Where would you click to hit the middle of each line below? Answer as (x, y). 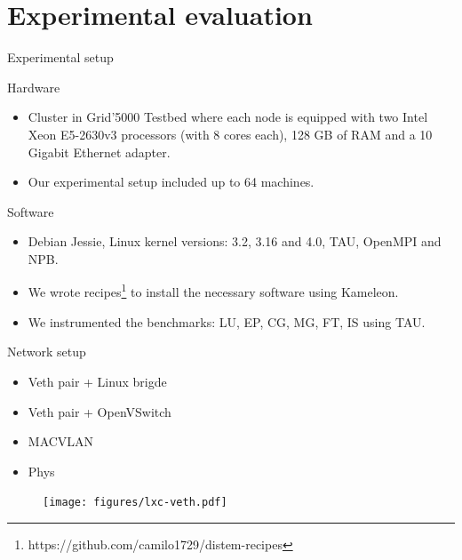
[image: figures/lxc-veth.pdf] (135, 503)
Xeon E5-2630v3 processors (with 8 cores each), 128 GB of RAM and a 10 (230, 134)
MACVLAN (61, 441)
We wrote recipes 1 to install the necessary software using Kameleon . (213, 291)
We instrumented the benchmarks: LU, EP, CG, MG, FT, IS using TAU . (227, 321)
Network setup (47, 352)
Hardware (34, 87)
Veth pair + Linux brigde (97, 381)
